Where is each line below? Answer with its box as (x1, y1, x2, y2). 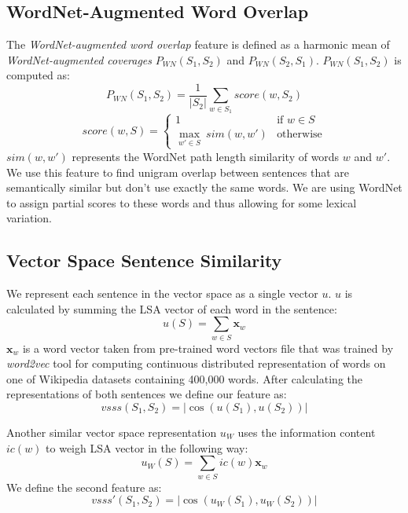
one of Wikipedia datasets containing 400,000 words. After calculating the (6, 370, 362, 387)
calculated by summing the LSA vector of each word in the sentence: (6, 300, 337, 317)
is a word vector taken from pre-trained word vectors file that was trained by (22, 339, 394, 356)
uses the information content (237, 424, 376, 441)
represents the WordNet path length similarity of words (72, 148, 340, 164)
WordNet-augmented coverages (6, 51, 153, 68)
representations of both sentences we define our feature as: (6, 386, 287, 402)
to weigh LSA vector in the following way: (46, 439, 248, 456)
